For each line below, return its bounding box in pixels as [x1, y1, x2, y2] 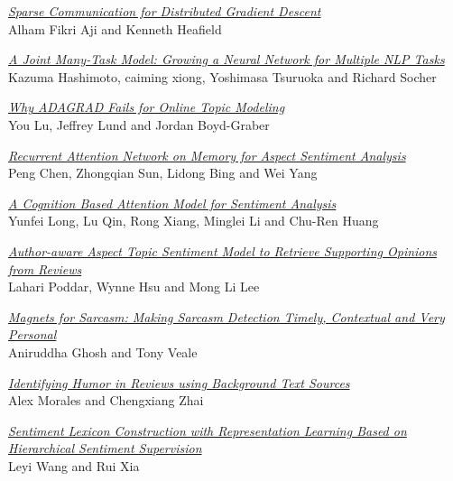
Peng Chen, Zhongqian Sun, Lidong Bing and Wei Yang [8, 163, 318, 182]
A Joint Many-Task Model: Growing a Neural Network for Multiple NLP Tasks [8, 50, 445, 69]
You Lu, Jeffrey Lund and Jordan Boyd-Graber [8, 115, 270, 134]
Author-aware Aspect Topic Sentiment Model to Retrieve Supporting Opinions [8, 241, 438, 260]
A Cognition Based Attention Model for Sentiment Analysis [8, 193, 337, 212]
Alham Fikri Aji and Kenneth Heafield [8, 19, 222, 38]
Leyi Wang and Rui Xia [8, 456, 140, 475]
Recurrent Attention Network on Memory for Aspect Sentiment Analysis [8, 145, 406, 164]
